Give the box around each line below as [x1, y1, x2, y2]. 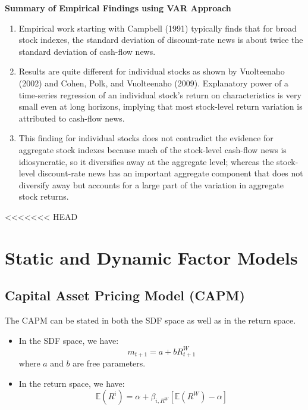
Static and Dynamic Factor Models [5, 245, 298, 269]
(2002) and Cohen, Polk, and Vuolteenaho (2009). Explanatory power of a [18, 76, 288, 89]
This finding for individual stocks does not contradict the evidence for [18, 132, 274, 144]
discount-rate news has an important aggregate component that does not [37, 167, 303, 179]
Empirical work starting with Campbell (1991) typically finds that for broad [18, 21, 297, 34]
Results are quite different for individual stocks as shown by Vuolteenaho [18, 65, 285, 77]
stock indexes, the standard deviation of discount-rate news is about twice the [18, 33, 303, 46]
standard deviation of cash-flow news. [18, 45, 156, 57]
